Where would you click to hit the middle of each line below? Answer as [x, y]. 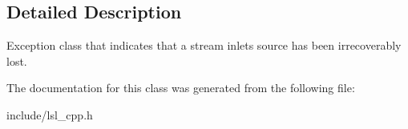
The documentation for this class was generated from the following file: [181, 88]
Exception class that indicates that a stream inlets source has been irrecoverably [204, 45]
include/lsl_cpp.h [50, 114]
